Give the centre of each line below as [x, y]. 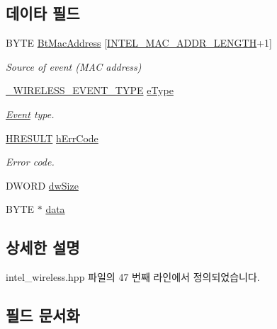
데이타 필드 [43, 13]
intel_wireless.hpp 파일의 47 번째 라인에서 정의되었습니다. [133, 277]
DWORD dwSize [42, 185]
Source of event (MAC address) [74, 66]
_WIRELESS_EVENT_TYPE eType [90, 90]
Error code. [30, 162]
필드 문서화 [43, 315]
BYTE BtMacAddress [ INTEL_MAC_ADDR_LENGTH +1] [139, 43]
